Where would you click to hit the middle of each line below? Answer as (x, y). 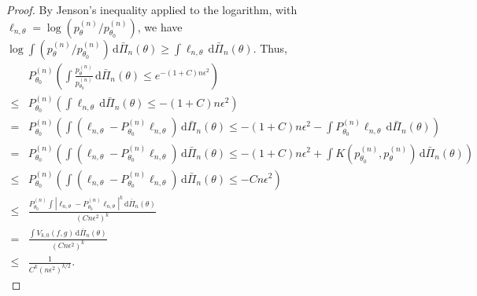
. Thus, (270, 48)
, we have (160, 26)
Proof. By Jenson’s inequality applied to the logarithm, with (152, 9)
